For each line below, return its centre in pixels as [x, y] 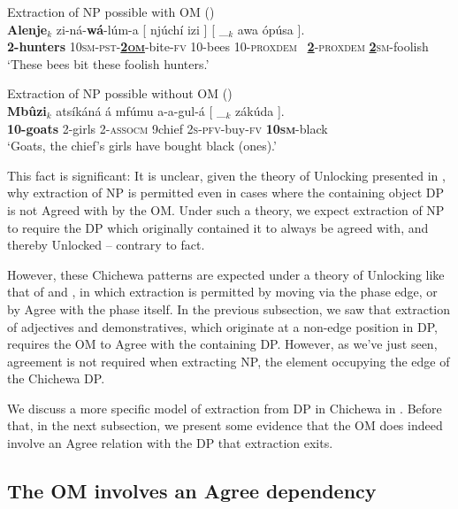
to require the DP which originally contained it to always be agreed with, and [218, 227]
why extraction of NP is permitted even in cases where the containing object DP [226, 193]
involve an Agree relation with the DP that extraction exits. [170, 443]
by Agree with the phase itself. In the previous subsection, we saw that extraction [229, 308]
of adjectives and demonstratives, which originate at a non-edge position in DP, [222, 326]
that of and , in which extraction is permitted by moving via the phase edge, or [222, 292]
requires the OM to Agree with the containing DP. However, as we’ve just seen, [222, 344]
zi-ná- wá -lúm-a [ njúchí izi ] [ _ [142, 29]
